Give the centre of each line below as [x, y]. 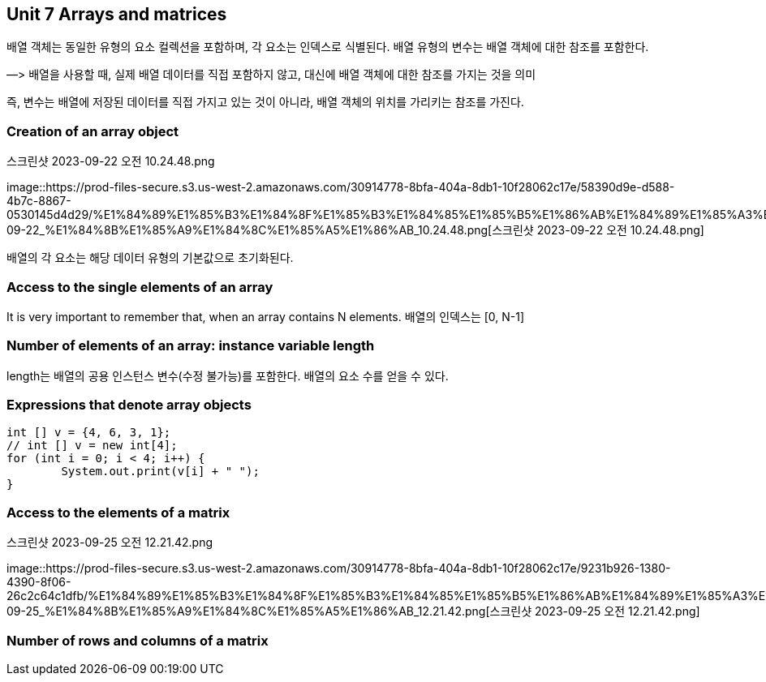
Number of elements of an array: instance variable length [191, 346]
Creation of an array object [93, 131]
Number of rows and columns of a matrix [138, 640]
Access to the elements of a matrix [118, 512]
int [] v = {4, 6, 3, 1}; [89, 433]
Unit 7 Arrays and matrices [117, 14]
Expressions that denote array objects [129, 405]
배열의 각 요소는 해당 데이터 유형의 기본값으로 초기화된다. [150, 258]
